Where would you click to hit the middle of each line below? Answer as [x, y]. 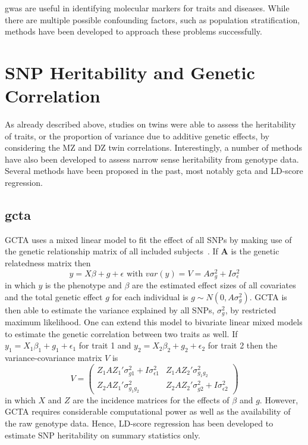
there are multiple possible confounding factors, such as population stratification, [153, 19]
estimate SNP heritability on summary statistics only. [103, 435]
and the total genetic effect [54, 296]
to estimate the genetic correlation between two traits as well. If [121, 333]
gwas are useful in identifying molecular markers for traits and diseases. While [147, 8]
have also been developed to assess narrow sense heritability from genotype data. [152, 159]
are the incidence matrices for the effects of [151, 399]
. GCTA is [268, 296]
